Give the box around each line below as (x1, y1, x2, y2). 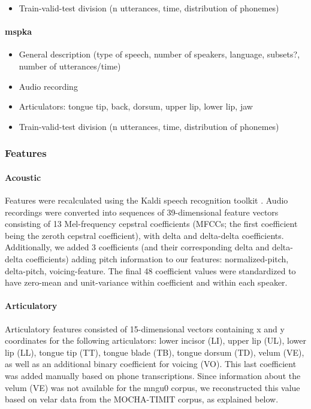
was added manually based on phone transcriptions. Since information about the (5, 369, 301, 381)
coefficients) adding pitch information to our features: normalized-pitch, (25, 252, 289, 265)
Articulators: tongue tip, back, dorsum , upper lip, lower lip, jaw (19, 100, 253, 113)
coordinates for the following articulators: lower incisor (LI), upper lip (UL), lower (5, 334, 307, 347)
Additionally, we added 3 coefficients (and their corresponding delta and (5, 241, 270, 253)
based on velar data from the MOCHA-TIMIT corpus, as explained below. (5, 393, 279, 405)
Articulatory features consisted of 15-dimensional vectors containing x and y (5, 322, 285, 335)
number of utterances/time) (19, 59, 121, 72)
